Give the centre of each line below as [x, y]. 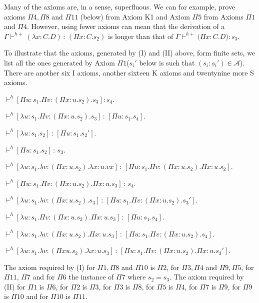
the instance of [91, 277]
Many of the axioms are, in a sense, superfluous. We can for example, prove [120, 6]
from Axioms [223, 16]
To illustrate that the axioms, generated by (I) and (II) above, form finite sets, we [130, 53]
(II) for [15, 286]
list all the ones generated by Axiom [59, 62]
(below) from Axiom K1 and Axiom [135, 16]
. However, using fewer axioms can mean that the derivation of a [126, 26]
